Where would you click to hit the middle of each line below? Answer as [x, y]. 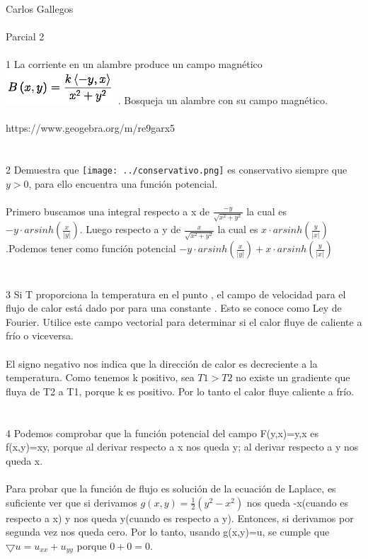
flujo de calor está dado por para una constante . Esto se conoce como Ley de [174, 308]
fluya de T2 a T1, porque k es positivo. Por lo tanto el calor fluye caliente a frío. [180, 391]
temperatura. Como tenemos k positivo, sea [100, 377]
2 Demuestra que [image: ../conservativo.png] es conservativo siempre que [177, 169]
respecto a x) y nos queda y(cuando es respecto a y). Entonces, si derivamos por [180, 518]
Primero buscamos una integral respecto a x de [108, 211]
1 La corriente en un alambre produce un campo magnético [134, 64]
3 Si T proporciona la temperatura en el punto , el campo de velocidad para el [176, 294]
